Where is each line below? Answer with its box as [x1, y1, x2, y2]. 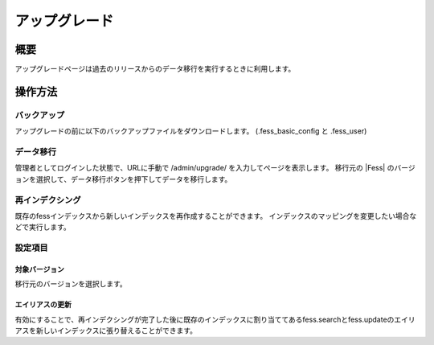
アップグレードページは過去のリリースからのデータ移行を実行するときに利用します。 [14, 64, 296, 74]
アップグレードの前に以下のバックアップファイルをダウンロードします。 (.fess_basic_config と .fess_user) [14, 126, 367, 136]
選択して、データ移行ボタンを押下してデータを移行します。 [35, 174, 232, 184]
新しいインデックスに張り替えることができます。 [35, 326, 197, 335]
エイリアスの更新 [14, 300, 72, 310]
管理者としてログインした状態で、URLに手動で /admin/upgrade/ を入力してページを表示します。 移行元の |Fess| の [14, 163, 395, 173]
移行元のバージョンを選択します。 [14, 279, 128, 289]
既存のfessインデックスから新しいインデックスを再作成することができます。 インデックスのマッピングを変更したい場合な [14, 211, 417, 220]
